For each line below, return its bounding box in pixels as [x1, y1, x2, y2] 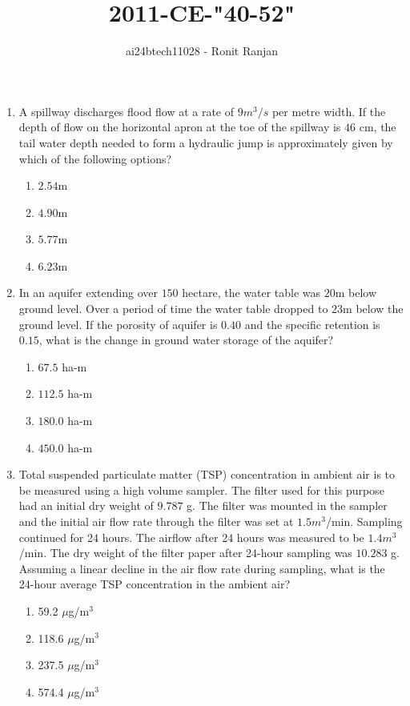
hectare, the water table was [182, 284, 321, 301]
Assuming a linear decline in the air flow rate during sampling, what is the [18, 560, 385, 576]
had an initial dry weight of [18, 497, 154, 514]
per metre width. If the [271, 102, 386, 119]
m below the [343, 300, 404, 317]
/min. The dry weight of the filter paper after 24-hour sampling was [18, 544, 352, 561]
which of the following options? [18, 150, 172, 166]
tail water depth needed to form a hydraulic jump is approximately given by [18, 134, 393, 150]
